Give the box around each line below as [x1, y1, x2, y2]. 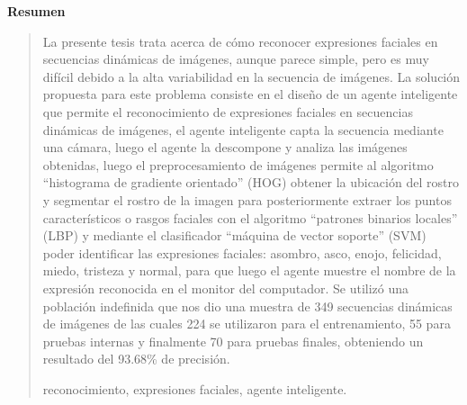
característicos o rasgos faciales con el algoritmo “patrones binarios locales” [42, 208, 458, 227]
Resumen [7, 2, 66, 20]
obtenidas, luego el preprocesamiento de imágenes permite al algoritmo [42, 155, 434, 174]
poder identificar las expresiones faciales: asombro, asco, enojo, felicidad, [42, 243, 442, 262]
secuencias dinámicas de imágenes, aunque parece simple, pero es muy [42, 49, 429, 68]
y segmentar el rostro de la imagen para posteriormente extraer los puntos [42, 190, 452, 209]
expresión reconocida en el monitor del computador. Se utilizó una [42, 278, 409, 297]
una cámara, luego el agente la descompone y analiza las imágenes [42, 138, 408, 157]
